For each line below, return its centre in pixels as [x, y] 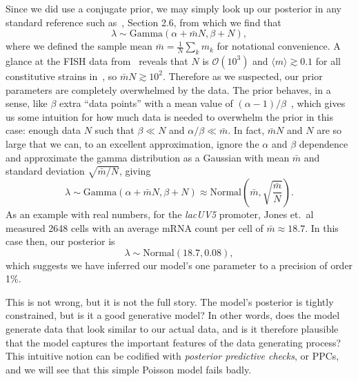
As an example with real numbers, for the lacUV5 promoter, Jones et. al [160, 214]
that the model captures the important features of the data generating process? [173, 342]
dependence [324, 143]
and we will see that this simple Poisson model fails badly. [129, 369]
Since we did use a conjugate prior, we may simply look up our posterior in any [173, 8]
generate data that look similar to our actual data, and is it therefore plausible [172, 329]
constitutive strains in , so [61, 76]
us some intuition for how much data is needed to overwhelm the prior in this [169, 116]
